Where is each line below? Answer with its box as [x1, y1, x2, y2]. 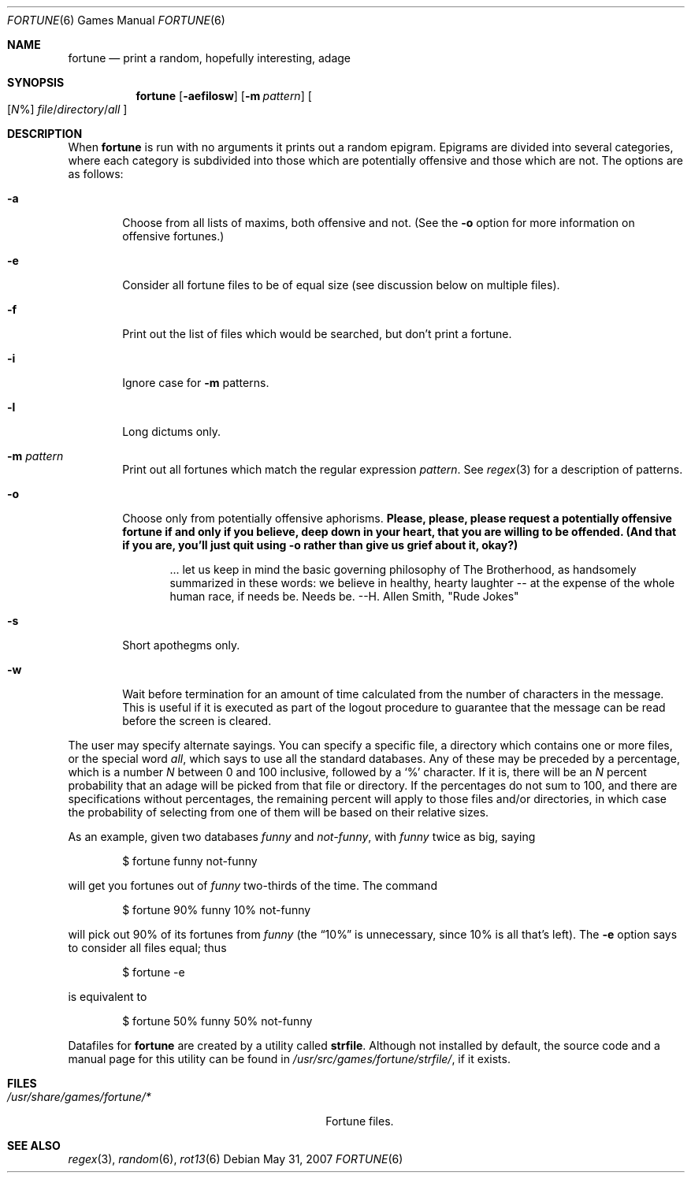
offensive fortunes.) [122, 229, 225, 243]
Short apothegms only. [122, 638, 240, 652]
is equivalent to [68, 990, 147, 1003]
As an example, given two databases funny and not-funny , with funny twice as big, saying [68, 830, 536, 843]
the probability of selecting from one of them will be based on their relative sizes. [68, 805, 489, 819]
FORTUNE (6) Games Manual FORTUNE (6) [7, 13, 225, 27]
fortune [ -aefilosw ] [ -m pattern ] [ [136, 89, 312, 102]
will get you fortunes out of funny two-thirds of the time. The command [68, 879, 437, 892]
